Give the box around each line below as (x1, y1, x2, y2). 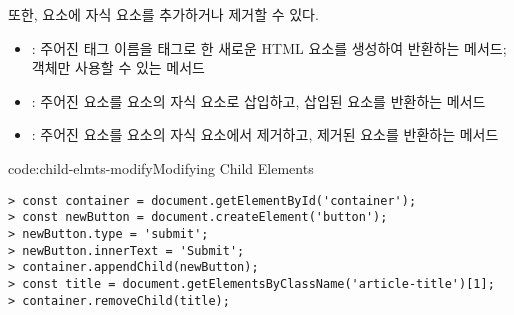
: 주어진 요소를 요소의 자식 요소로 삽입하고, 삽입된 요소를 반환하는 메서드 (31, 90, 486, 111)
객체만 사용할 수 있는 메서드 (31, 57, 206, 78)
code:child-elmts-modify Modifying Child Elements (8, 157, 314, 178)
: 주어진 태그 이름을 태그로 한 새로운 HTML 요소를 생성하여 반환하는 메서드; (31, 37, 507, 58)
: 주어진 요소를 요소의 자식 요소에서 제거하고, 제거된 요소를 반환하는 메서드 (31, 124, 499, 145)
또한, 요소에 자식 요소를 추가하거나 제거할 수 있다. (8, 4, 319, 24)
